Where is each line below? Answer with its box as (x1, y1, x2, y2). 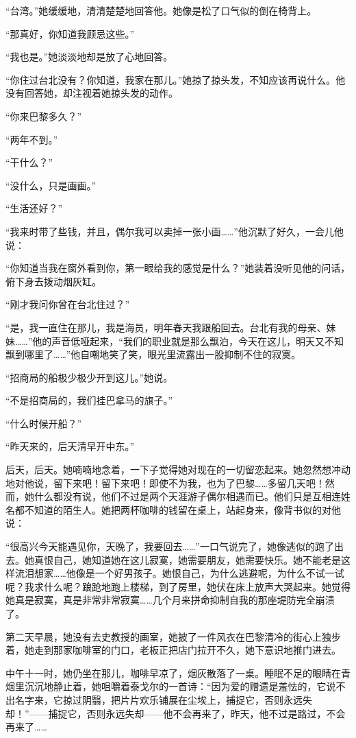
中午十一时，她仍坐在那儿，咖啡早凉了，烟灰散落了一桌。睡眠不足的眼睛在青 (5, 665, 351, 680)
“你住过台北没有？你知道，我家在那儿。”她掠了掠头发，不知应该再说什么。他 (5, 72, 346, 86)
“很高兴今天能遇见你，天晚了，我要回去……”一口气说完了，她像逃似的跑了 (5, 539, 334, 553)
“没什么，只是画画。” (5, 178, 97, 192)
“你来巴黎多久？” (5, 108, 82, 123)
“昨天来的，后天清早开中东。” (5, 439, 135, 453)
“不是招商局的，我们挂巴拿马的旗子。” (5, 393, 173, 407)
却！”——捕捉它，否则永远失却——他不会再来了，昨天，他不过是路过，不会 (5, 706, 346, 720)
